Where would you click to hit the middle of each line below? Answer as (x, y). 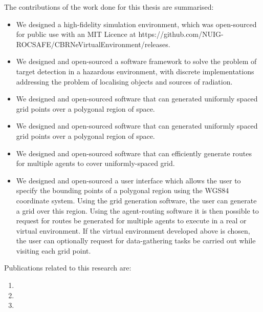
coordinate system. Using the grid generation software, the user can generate (136, 200)
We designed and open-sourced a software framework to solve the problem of (136, 61)
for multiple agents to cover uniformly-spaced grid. (95, 163)
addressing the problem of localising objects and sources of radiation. (124, 81)
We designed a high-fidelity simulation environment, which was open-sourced (136, 24)
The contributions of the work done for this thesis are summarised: (109, 7)
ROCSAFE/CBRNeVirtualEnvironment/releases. (93, 44)
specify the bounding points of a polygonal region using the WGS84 (123, 190)
